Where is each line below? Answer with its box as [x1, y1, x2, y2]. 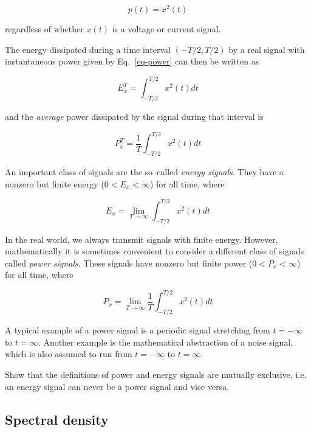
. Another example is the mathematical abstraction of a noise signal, [38, 335, 293, 348]
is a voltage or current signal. [112, 23, 221, 35]
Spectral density [5, 409, 109, 428]
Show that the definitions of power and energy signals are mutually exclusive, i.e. [5, 368, 307, 380]
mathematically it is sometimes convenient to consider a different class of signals [5, 245, 304, 257]
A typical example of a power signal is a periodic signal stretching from [5, 324, 270, 336]
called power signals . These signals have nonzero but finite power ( [5, 256, 253, 269]
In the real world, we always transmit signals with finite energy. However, [5, 232, 278, 245]
